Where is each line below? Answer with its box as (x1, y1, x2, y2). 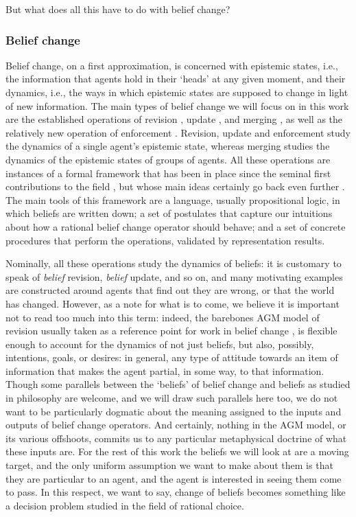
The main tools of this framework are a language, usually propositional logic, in (5, 192, 340, 207)
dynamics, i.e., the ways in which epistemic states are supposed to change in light (5, 85, 348, 99)
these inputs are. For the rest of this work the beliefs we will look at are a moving (5, 444, 349, 459)
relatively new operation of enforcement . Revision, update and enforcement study (5, 125, 351, 139)
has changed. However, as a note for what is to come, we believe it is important (5, 296, 340, 310)
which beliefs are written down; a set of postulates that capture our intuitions (5, 206, 333, 220)
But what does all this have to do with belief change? (5, 2, 230, 16)
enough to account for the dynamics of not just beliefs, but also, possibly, (5, 336, 314, 351)
